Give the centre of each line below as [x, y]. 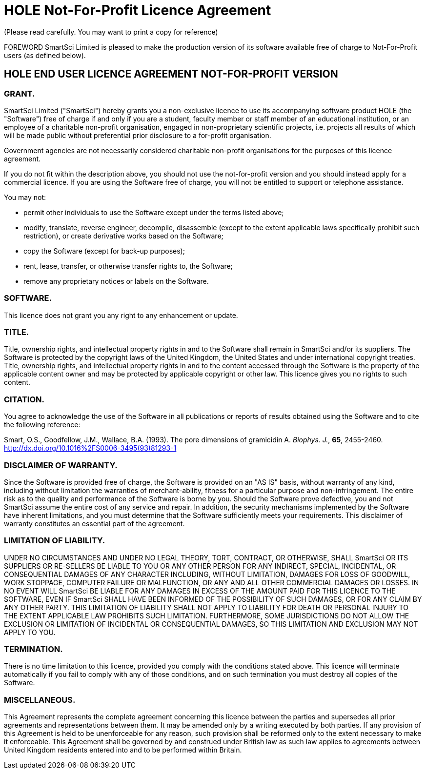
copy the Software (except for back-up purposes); [104, 251]
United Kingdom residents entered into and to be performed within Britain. [123, 750]
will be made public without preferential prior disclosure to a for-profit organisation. [138, 135]
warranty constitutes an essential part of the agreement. [94, 523]
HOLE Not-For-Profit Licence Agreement [138, 10]
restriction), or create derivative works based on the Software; [123, 236]
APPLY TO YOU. [30, 632]
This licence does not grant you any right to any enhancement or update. [121, 315]
